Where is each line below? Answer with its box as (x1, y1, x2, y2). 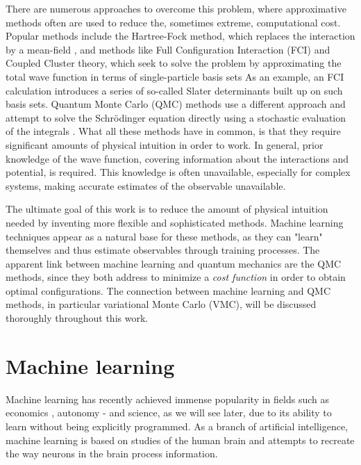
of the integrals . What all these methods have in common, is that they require (6, 124, 342, 138)
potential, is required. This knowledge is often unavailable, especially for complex (6, 165, 351, 179)
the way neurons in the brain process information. (6, 446, 218, 461)
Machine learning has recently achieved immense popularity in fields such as (6, 391, 329, 406)
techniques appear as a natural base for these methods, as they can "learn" (6, 229, 323, 243)
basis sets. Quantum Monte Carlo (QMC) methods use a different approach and (6, 97, 346, 111)
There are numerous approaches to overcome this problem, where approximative (6, 1, 346, 15)
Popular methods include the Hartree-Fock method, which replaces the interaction (6, 28, 355, 43)
